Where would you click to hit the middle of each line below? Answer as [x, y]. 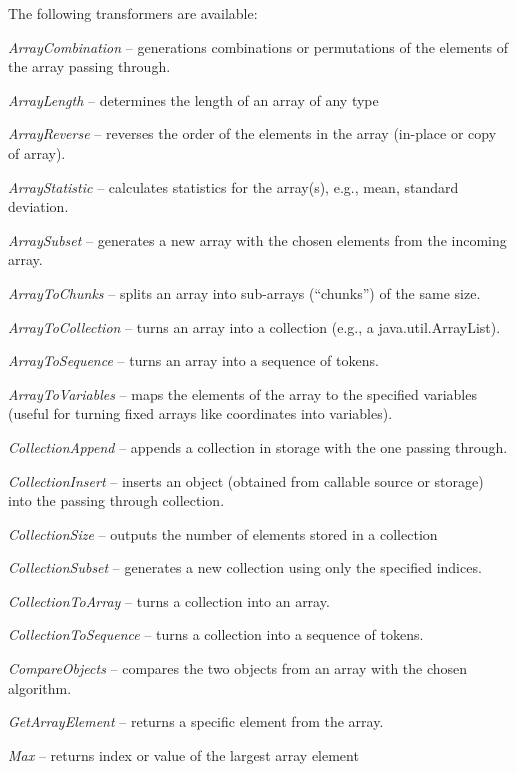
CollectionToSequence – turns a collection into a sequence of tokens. [216, 634]
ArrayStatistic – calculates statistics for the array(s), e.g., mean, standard [233, 186]
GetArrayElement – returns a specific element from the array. [196, 721]
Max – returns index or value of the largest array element [183, 754]
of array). [37, 152]
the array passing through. [89, 66]
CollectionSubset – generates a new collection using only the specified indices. [245, 567]
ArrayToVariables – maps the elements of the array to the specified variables [242, 393]
